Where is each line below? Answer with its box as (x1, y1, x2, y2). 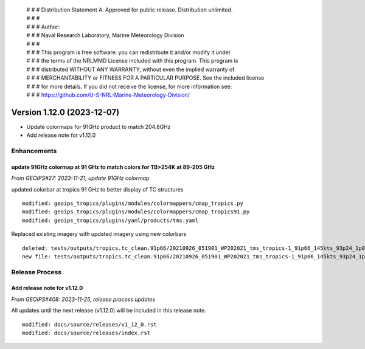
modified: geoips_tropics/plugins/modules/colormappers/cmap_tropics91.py (22, 209, 250, 215)
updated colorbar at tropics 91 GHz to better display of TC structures (11, 185, 184, 193)
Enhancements (11, 147, 57, 155)
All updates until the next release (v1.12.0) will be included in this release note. (11, 307, 207, 314)
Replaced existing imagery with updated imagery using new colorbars (11, 230, 187, 238)
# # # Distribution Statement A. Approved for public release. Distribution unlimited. (26, 6, 233, 13)
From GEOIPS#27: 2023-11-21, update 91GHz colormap (11, 174, 150, 182)
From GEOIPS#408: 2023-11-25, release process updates (11, 295, 156, 303)
